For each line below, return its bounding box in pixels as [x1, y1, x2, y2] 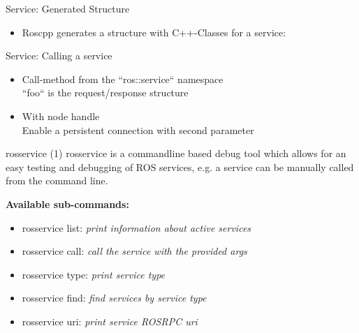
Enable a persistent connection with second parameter [22, 122, 254, 137]
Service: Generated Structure [6, 1, 130, 15]
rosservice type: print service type [22, 267, 166, 281]
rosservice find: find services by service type [22, 290, 207, 305]
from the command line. [6, 173, 108, 188]
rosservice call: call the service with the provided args [22, 244, 247, 258]
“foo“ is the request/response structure [22, 85, 189, 100]
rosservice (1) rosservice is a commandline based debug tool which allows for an [6, 146, 346, 161]
